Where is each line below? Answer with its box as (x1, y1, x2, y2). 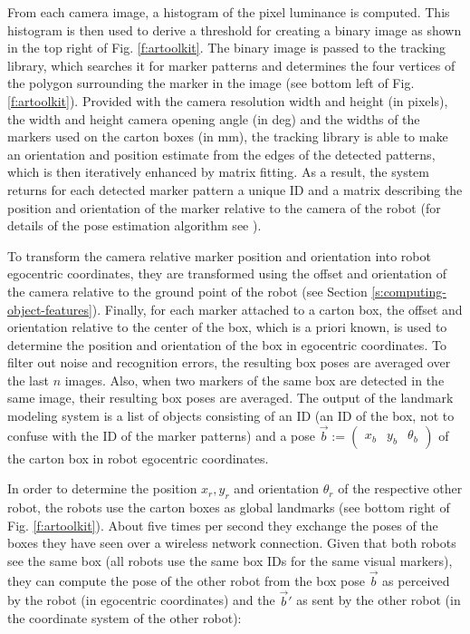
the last (7, 370, 49, 389)
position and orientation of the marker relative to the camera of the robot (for (7, 198, 441, 217)
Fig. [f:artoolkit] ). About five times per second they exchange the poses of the (7, 515, 438, 534)
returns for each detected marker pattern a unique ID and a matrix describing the (7, 180, 463, 199)
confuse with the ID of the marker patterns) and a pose (7, 425, 316, 444)
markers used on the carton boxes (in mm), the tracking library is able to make (7, 127, 448, 146)
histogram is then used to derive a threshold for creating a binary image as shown (7, 20, 462, 39)
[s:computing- (371, 281, 446, 300)
